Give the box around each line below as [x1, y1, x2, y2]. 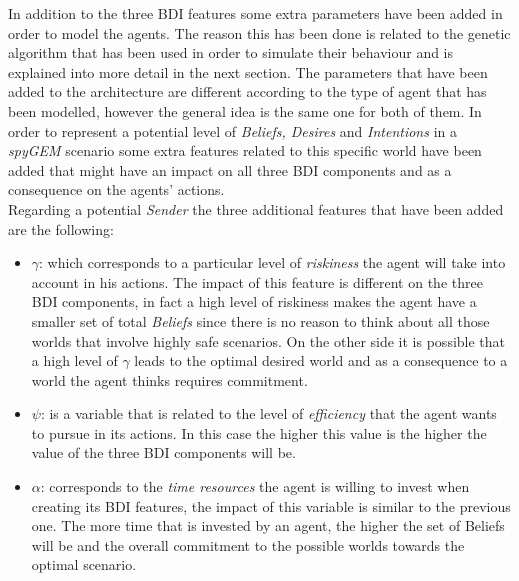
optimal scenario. [31, 554, 137, 575]
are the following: [8, 218, 114, 239]
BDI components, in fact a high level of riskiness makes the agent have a [31, 291, 477, 312]
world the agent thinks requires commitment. [31, 369, 308, 390]
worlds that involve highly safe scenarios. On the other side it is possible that [31, 330, 506, 351]
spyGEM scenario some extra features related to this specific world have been [8, 140, 482, 161]
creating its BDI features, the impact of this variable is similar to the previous [31, 495, 511, 516]
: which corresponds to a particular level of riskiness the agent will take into [39, 252, 506, 273]
